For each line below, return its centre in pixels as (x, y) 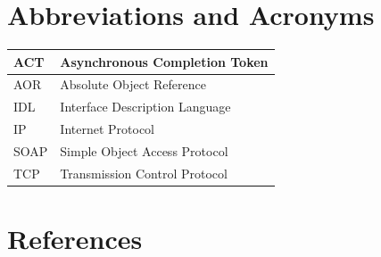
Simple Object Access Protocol (144, 151)
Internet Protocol (107, 129)
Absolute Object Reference (133, 84)
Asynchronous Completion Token (164, 61)
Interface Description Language (145, 107)
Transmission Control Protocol (144, 173)
